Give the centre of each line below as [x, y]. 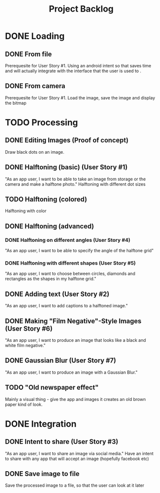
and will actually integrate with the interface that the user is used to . [73, 71]
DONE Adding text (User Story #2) [57, 294]
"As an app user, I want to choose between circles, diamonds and [70, 274]
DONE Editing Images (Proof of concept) [67, 140]
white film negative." [25, 346]
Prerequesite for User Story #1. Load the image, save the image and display [80, 97]
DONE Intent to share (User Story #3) [62, 442]
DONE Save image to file [42, 474]
